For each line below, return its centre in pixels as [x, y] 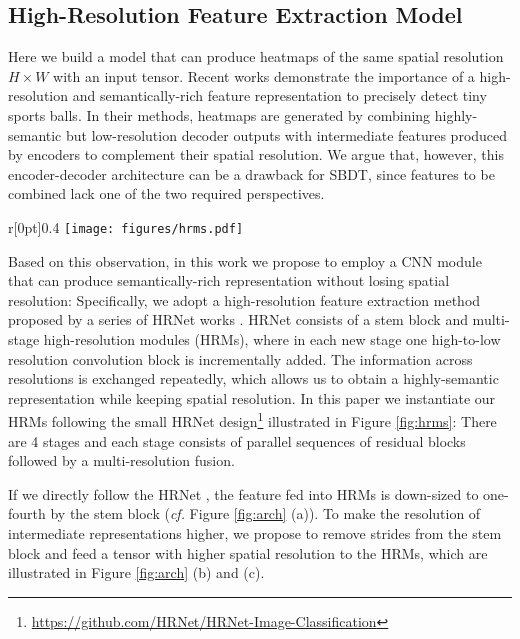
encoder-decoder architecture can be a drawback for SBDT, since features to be [251, 173]
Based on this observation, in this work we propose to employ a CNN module [245, 260]
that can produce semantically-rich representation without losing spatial [229, 280]
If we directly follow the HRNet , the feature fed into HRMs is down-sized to [243, 493]
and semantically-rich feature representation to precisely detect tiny [279, 95]
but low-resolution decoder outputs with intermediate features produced [287, 134]
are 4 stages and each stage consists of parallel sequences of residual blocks [237, 440]
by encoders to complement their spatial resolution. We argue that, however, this [256, 154]
